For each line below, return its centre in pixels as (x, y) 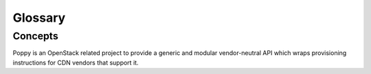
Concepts (35, 36)
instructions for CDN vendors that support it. (76, 62)
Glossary (39, 18)
